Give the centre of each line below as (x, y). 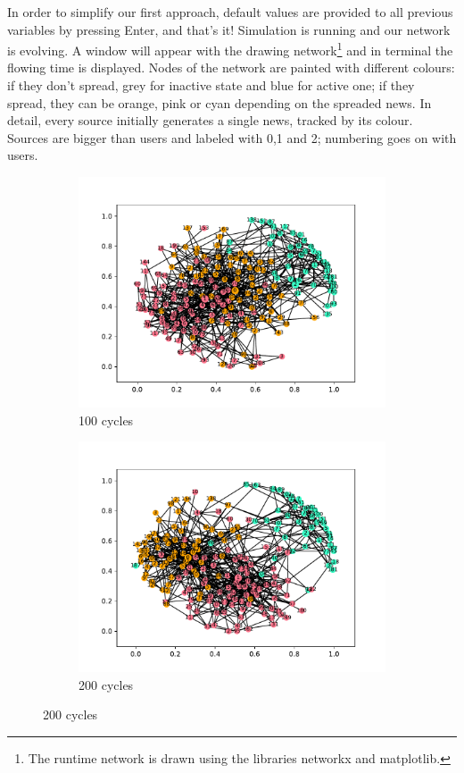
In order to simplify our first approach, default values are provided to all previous (230, 12)
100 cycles (106, 420)
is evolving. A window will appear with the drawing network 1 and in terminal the (230, 49)
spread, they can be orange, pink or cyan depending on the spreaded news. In (220, 102)
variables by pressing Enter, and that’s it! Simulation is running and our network (229, 29)
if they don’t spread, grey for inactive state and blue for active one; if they (211, 85)
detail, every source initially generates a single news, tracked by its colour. (210, 120)
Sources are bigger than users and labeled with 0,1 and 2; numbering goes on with (232, 137)
